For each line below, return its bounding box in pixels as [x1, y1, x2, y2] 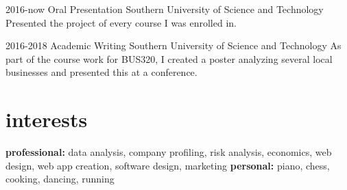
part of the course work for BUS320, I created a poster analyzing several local [5, 51, 333, 66]
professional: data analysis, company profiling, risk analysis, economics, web [5, 145, 332, 159]
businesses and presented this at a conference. [5, 65, 198, 79]
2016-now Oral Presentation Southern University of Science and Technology [5, 2, 324, 16]
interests [5, 105, 88, 133]
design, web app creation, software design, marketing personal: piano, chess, [5, 158, 330, 172]
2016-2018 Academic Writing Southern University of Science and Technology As [5, 38, 342, 53]
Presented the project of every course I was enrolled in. [5, 15, 237, 29]
